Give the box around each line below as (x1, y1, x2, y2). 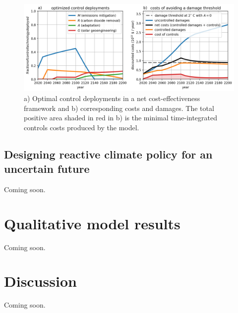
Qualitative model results (4, 213, 180, 233)
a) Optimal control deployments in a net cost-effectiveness (24, 93, 200, 103)
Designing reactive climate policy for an (4, 146, 213, 161)
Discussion (4, 271, 77, 291)
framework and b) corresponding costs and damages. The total (24, 103, 214, 113)
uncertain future (4, 161, 90, 176)
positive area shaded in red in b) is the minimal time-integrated (24, 112, 218, 123)
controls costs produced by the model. (24, 122, 139, 132)
